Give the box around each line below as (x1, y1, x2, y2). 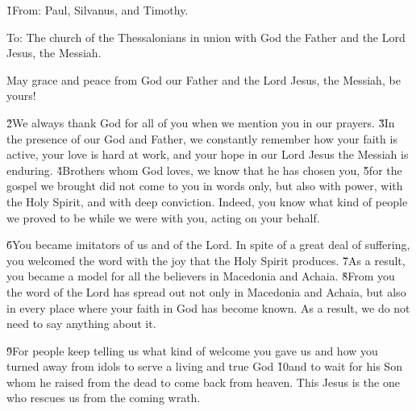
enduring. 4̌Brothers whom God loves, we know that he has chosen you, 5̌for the (6, 161, 402, 178)
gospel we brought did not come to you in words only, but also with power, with (6, 177, 403, 194)
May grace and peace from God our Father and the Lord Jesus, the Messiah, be (6, 71, 401, 88)
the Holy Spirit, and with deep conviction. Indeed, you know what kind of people (6, 193, 408, 210)
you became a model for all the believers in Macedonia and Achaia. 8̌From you (6, 268, 395, 284)
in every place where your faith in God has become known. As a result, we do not (6, 299, 410, 316)
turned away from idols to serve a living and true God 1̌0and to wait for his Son (6, 358, 402, 375)
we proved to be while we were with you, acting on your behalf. (6, 209, 320, 226)
